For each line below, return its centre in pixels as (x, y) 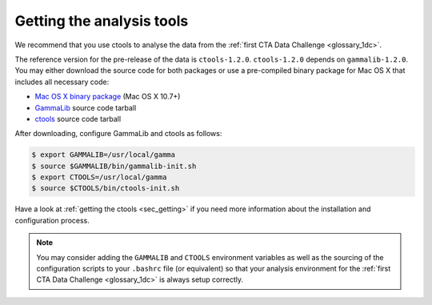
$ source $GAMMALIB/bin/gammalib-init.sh (114, 166)
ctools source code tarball (78, 118)
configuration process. (52, 220)
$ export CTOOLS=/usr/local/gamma (99, 177)
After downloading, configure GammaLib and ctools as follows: (118, 134)
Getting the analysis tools (102, 21)
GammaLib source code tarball (86, 107)
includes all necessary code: (62, 82)
